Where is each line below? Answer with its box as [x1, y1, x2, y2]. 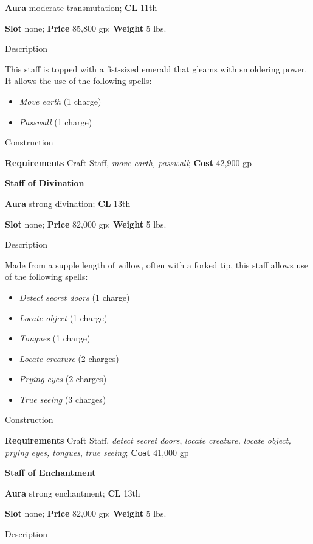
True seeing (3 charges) [19, 392, 106, 405]
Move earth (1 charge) [19, 94, 101, 107]
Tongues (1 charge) [19, 332, 91, 344]
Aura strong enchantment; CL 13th [5, 486, 140, 499]
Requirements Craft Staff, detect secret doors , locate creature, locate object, [5, 434, 291, 447]
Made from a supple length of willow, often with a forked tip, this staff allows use [5, 258, 309, 271]
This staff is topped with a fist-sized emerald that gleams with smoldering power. [5, 62, 308, 75]
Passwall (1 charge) [19, 115, 92, 128]
